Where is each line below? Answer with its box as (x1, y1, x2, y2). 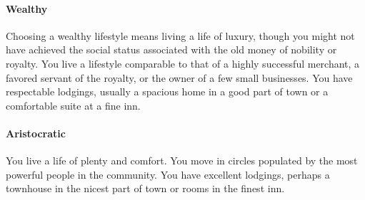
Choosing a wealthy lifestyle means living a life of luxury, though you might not (6, 28, 355, 43)
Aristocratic (6, 125, 66, 140)
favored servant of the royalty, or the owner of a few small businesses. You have (6, 70, 353, 85)
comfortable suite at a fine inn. (6, 98, 141, 112)
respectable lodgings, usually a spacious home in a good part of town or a (6, 84, 329, 99)
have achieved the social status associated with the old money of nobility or (6, 42, 337, 57)
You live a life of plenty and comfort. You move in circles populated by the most (6, 153, 358, 168)
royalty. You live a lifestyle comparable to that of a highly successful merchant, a (6, 56, 360, 70)
